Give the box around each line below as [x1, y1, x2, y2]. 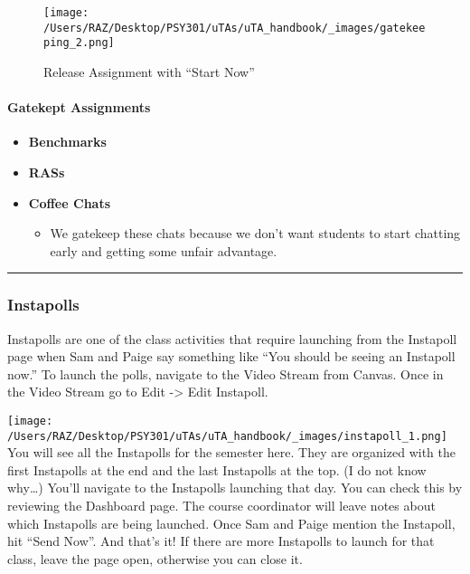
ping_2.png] [43, 36, 115, 50]
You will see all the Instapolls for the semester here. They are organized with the [7, 443, 456, 462]
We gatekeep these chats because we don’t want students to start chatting [50, 224, 461, 243]
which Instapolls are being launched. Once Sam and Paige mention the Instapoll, [7, 513, 456, 532]
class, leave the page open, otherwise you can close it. [7, 549, 303, 568]
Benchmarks [28, 132, 107, 151]
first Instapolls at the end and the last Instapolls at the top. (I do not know [7, 460, 427, 479]
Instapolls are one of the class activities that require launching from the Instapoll [7, 329, 457, 348]
